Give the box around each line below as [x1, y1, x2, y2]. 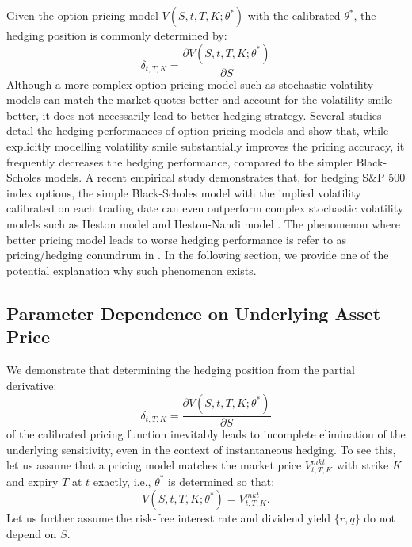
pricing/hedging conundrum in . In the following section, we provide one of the [6, 247, 389, 263]
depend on [6, 525, 57, 541]
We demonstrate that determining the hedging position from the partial [6, 361, 355, 377]
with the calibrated [247, 7, 341, 23]
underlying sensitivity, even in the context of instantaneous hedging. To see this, [6, 441, 396, 457]
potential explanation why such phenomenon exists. [6, 262, 257, 278]
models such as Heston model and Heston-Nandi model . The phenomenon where [6, 215, 401, 231]
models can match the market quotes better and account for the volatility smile [6, 91, 393, 108]
